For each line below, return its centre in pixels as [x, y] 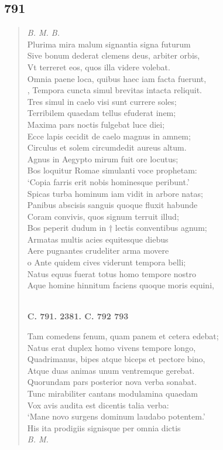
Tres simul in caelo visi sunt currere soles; [102, 101]
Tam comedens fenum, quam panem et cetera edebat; [123, 336]
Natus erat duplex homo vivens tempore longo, [111, 347]
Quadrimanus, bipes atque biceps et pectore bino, [116, 359]
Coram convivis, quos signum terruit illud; [103, 216]
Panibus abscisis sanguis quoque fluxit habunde [112, 205]
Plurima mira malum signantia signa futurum [109, 44]
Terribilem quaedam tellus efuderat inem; [102, 113]
